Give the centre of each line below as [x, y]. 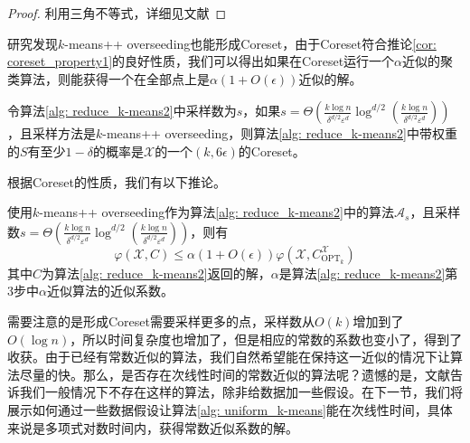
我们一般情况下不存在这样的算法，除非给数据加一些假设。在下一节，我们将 [241, 392]
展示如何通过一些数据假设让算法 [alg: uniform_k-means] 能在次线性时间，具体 [230, 409]
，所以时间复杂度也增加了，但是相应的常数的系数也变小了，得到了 [266, 339]
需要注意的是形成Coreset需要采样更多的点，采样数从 [161, 320]
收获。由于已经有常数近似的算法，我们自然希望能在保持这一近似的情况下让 [229, 357]
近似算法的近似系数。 [110, 291]
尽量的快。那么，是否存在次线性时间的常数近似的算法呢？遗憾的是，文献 [235, 374]
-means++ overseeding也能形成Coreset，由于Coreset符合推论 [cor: [250, 43]
